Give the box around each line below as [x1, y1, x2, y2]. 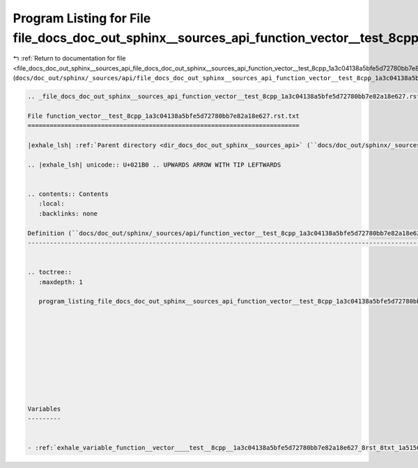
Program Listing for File [13, 10, 151, 26]
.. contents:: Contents [27, 190, 109, 198]
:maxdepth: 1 [38, 278, 84, 286]
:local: [38, 199, 65, 208]
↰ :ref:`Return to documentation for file [13, 54, 126, 63]
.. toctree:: [27, 269, 72, 276]
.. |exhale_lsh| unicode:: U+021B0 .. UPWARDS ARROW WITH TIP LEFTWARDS [27, 160, 281, 169]
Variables [27, 405, 61, 413]
